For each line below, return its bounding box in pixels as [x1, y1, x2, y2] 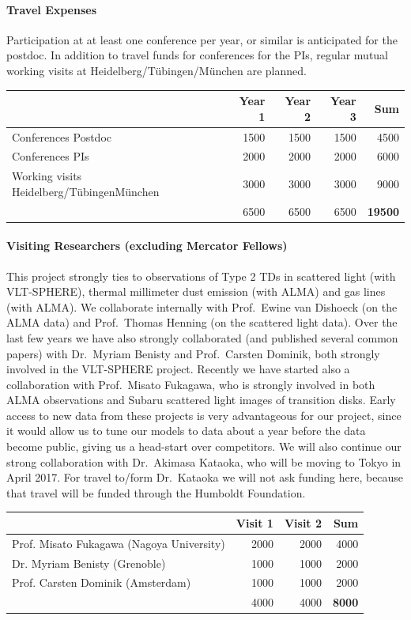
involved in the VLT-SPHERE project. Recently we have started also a [6, 361, 350, 377]
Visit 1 [236, 514, 273, 531]
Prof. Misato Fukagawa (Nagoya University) [12, 535, 225, 551]
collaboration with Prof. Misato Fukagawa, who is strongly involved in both [6, 376, 375, 392]
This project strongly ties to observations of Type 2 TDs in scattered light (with [6, 267, 396, 284]
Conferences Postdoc [12, 128, 111, 145]
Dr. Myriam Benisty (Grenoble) [12, 554, 166, 571]
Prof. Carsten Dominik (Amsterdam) [12, 574, 191, 591]
